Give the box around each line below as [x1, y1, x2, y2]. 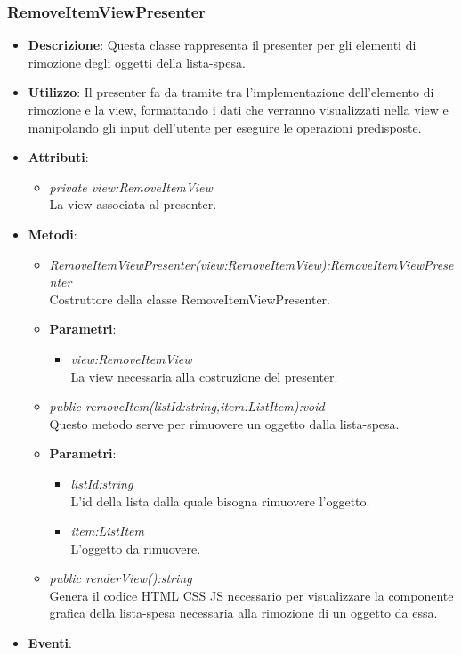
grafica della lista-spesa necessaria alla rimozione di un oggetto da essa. [49, 603, 438, 622]
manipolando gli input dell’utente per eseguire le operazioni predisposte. [28, 117, 422, 136]
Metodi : [28, 224, 77, 243]
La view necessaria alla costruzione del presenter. [70, 367, 338, 385]
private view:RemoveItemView [49, 177, 213, 196]
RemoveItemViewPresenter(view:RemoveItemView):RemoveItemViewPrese [49, 255, 454, 273]
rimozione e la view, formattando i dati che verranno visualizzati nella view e [28, 101, 449, 118]
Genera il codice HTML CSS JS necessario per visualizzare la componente [49, 586, 454, 604]
